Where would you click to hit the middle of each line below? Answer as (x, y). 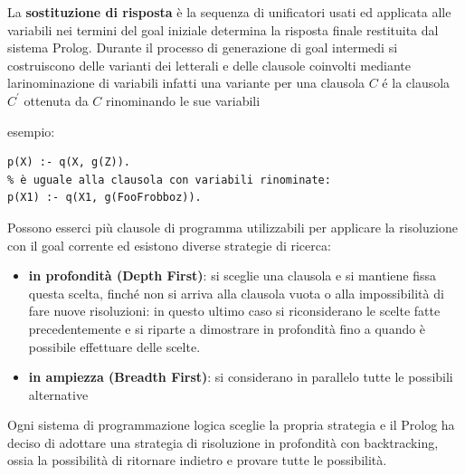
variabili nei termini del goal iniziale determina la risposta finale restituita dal (223, 29)
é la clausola (416, 83)
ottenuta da (56, 100)
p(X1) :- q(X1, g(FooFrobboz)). (104, 198)
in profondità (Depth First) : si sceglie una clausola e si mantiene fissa (232, 275)
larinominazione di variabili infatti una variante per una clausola (186, 83)
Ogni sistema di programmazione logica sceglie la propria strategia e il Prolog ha (231, 425)
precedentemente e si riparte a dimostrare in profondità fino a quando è (227, 328)
